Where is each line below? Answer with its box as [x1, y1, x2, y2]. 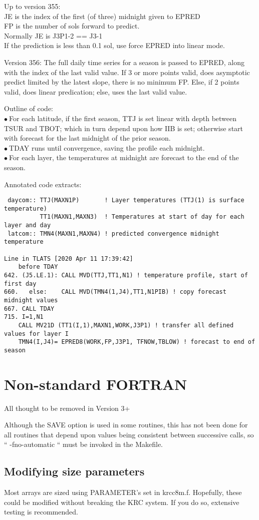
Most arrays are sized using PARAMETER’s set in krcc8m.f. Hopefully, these [4, 487, 242, 497]
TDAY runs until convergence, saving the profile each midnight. [9, 142, 205, 153]
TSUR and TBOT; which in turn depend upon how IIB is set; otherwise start [4, 123, 243, 133]
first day [4, 280, 37, 287]
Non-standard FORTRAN [4, 373, 187, 394]
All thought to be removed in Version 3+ [4, 402, 130, 413]
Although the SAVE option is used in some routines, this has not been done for [4, 419, 248, 430]
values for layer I [4, 330, 69, 337]
